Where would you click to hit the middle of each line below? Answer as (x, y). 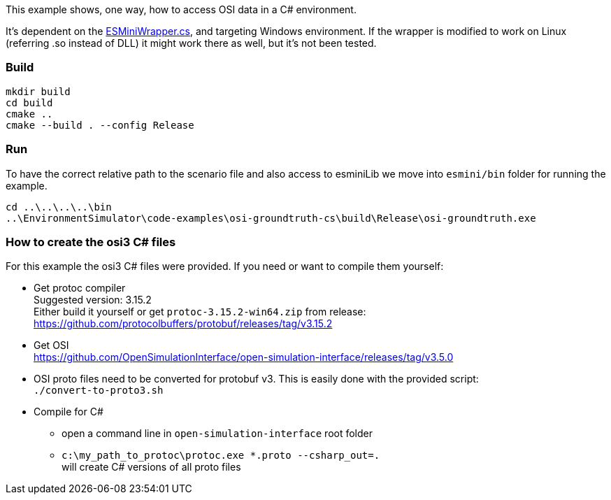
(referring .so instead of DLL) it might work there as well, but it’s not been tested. (191, 43)
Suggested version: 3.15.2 (93, 300)
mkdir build (38, 91)
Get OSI (51, 345)
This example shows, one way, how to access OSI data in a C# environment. (181, 9)
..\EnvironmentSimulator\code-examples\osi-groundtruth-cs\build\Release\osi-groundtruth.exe (271, 218)
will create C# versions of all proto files (151, 467)
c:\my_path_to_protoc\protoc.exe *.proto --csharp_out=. (221, 456)
